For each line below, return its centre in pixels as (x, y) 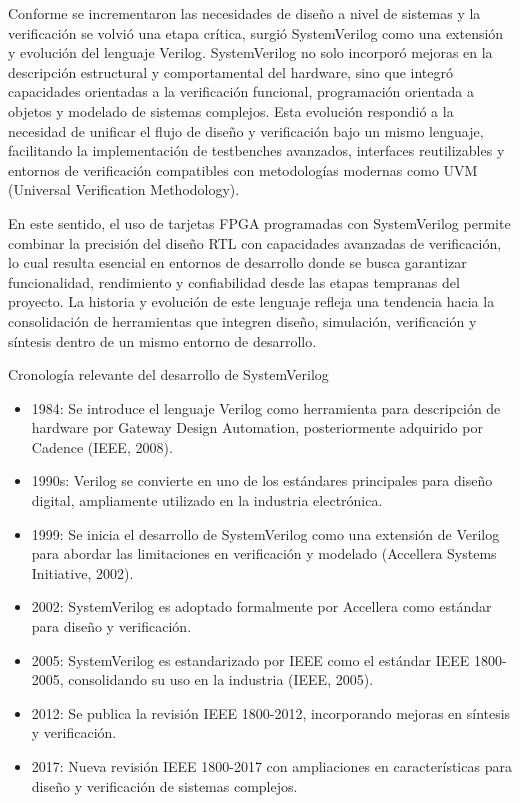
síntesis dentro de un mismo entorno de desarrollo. (162, 340)
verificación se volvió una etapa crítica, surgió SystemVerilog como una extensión (256, 32)
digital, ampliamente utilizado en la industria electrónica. (207, 500)
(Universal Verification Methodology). (124, 189)
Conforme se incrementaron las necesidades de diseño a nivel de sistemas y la (244, 13)
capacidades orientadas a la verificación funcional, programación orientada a (241, 91)
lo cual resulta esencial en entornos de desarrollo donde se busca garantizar (237, 262)
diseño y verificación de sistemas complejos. (164, 785)
